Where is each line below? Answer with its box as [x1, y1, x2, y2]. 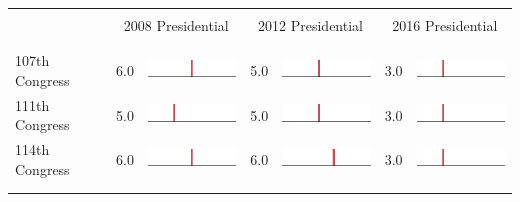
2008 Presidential [123, 15, 229, 35]
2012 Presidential [258, 15, 363, 35]
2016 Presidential [392, 15, 498, 35]
